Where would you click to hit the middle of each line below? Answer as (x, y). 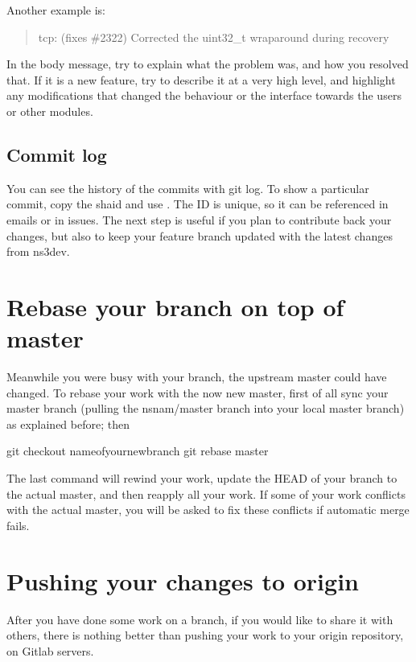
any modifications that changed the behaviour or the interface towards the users (204, 95)
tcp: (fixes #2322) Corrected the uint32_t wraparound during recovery (214, 37)
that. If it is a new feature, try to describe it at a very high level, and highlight (201, 79)
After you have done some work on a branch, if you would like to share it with (200, 619)
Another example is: (56, 10)
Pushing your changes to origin (183, 580)
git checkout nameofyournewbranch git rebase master (138, 451)
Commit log (57, 154)
